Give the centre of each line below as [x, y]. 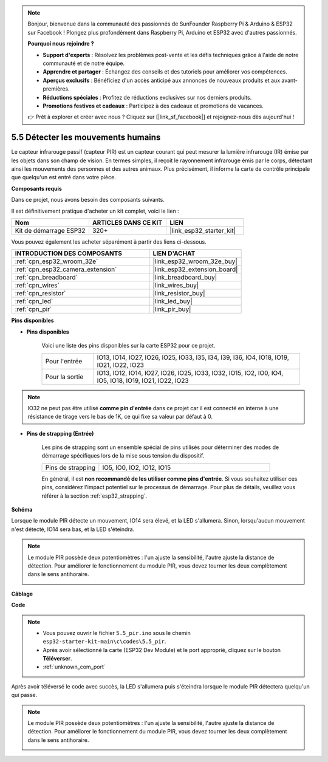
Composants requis [36, 188]
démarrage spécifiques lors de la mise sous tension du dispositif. [123, 456]
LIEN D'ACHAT [174, 253]
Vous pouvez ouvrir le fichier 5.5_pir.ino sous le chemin [117, 633]
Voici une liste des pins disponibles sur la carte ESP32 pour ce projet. [128, 346]
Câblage [22, 594]
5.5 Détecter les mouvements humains [86, 138]
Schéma [22, 510]
